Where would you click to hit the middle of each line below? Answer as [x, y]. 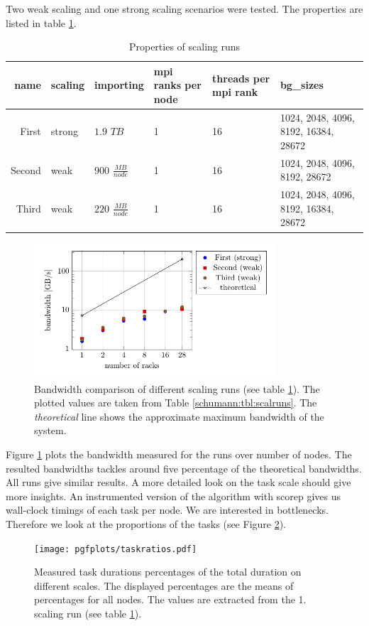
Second [26, 169]
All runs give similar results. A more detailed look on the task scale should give [178, 482]
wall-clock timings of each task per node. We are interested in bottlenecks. [167, 510]
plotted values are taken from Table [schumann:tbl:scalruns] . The [176, 403]
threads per [241, 78]
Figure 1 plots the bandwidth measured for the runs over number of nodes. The [179, 454]
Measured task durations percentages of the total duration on [168, 572]
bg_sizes [302, 85]
